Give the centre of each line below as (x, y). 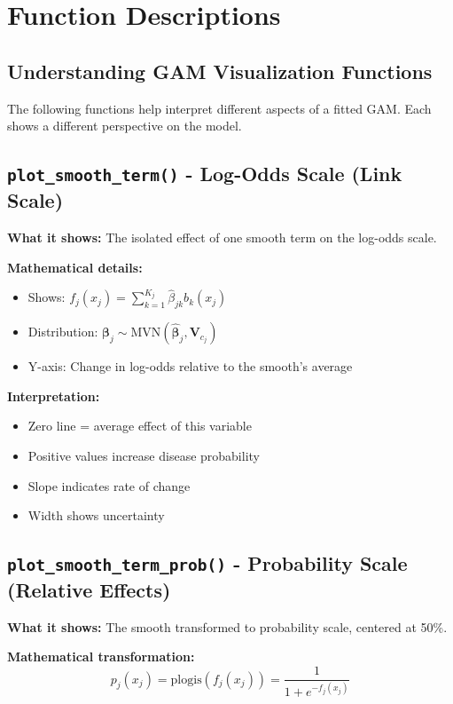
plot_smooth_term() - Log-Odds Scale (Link (205, 174)
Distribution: (63, 332)
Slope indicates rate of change (109, 485)
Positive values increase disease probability (144, 455)
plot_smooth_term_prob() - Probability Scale (207, 563)
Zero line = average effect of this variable (140, 426)
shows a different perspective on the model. (125, 126)
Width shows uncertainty (96, 515)
